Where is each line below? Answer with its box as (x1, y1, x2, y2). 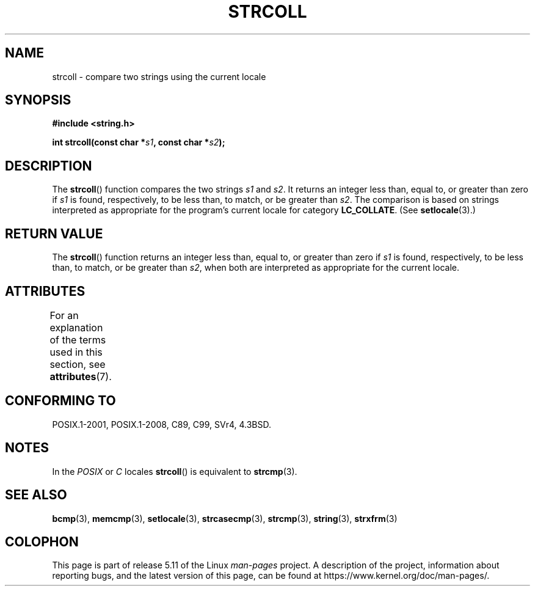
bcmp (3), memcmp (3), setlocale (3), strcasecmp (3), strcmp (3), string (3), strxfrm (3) (52, 513, 398, 524)
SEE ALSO (5, 487, 67, 503)
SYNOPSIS (5, 92, 71, 108)
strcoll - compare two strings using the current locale (52, 71, 266, 82)
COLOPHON (5, 534, 79, 549)
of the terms (49, 333, 106, 346)
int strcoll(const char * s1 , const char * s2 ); (52, 137, 225, 148)
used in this (49, 345, 103, 358)
